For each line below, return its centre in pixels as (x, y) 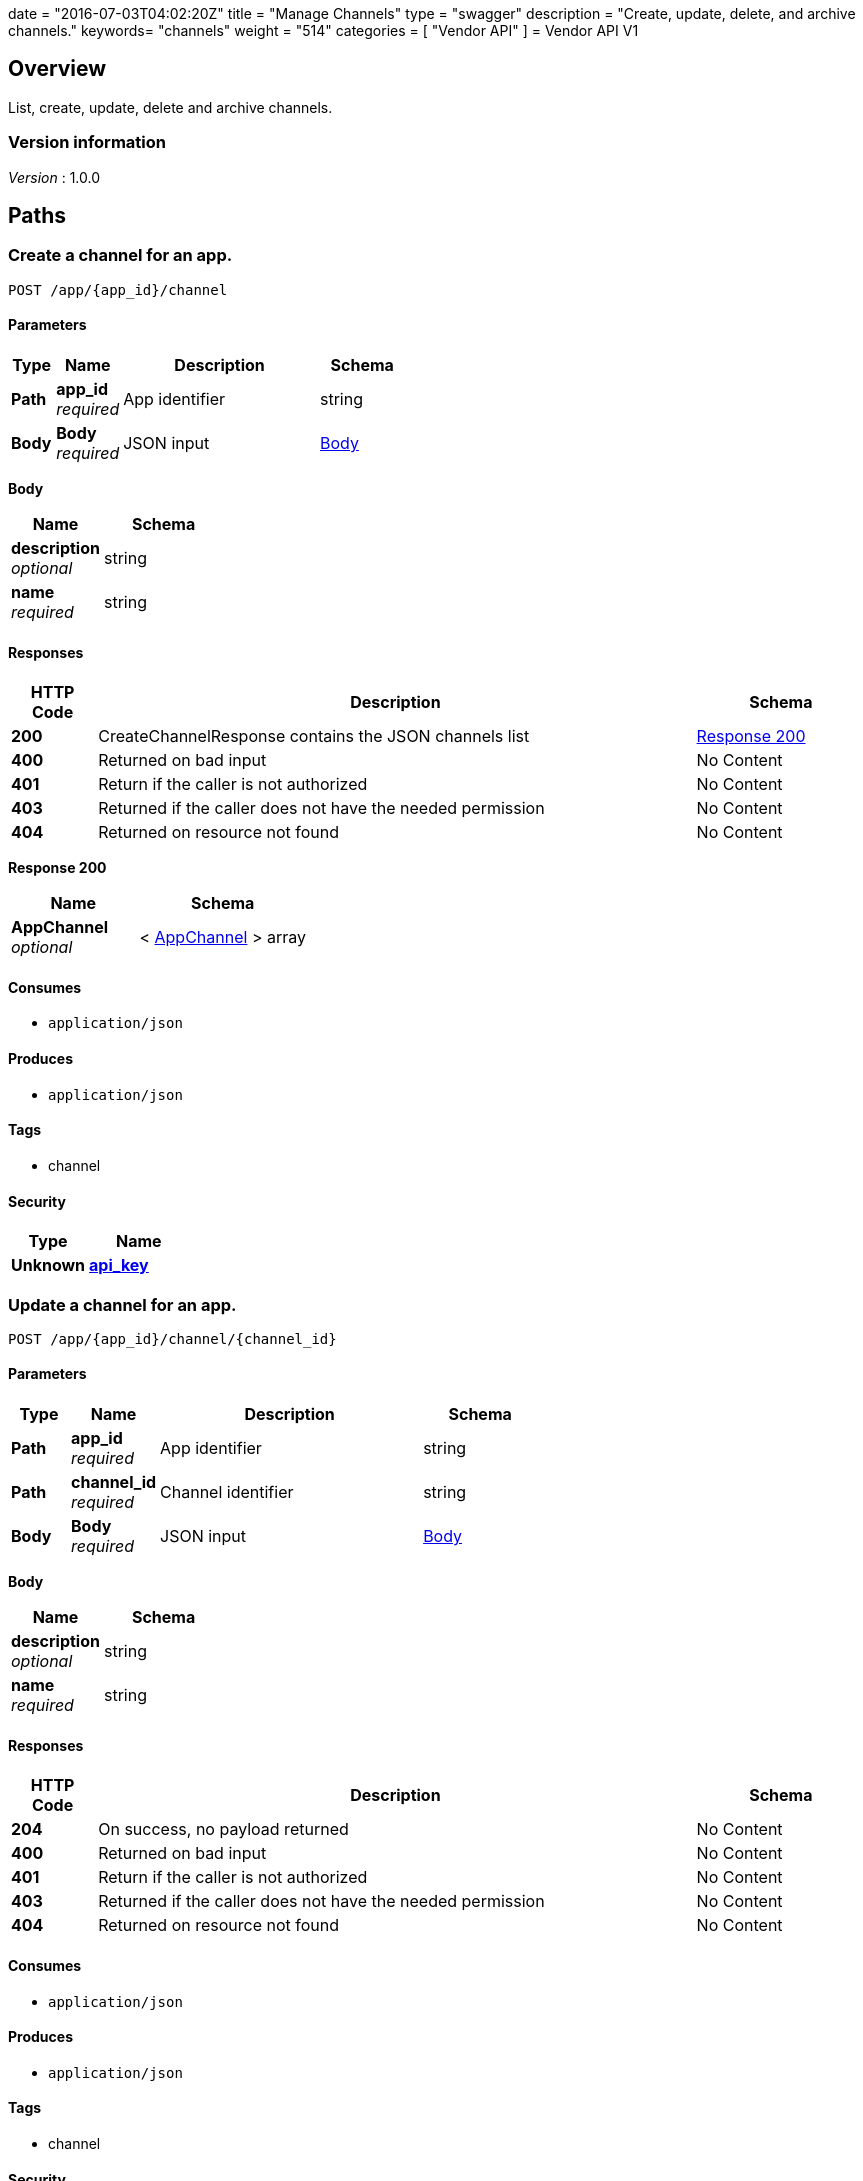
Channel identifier (227, 1492)
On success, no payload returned (223, 1829)
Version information (87, 142)
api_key (119, 1265)
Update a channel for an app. (122, 1304)
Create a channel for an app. (120, 255)
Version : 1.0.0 (54, 177)
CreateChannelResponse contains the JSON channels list (314, 736)
